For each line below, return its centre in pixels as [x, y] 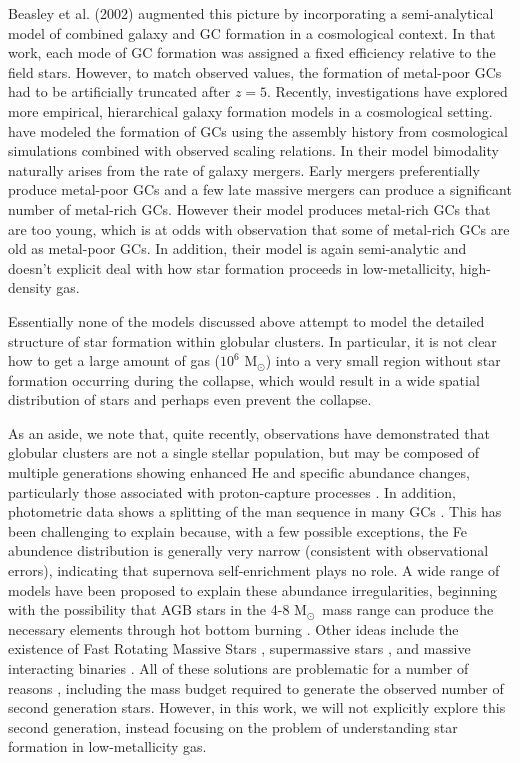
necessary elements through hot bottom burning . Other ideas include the [233, 628]
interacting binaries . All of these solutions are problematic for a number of [238, 668]
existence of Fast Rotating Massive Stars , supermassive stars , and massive [239, 648]
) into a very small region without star [383, 360]
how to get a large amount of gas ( [114, 360]
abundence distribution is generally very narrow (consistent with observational [248, 550]
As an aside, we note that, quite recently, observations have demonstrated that [249, 432]
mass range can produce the [408, 609]
